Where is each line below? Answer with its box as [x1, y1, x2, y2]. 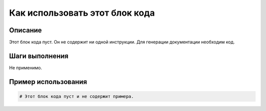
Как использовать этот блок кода [9, 7, 155, 18]
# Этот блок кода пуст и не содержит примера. [19, 93, 134, 99]
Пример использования [9, 78, 87, 86]
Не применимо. [9, 64, 42, 71]
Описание [9, 26, 42, 34]
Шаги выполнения [9, 52, 68, 60]
